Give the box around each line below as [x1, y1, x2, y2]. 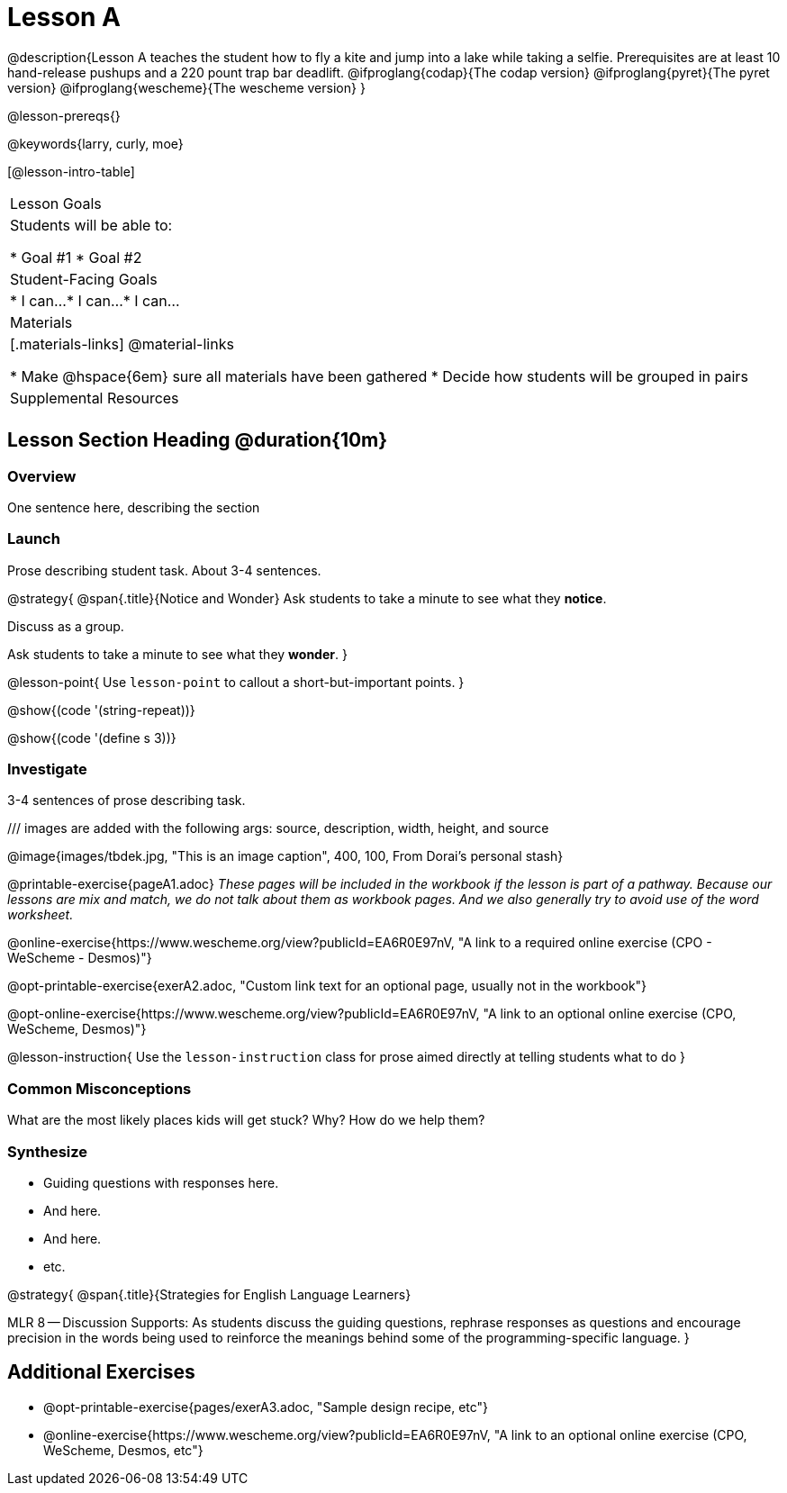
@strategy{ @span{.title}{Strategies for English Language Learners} [7, 1286, 412, 1302]
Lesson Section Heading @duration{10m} [7, 429, 388, 452]
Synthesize [7, 1142, 88, 1161]
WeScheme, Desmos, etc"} [43, 1442, 204, 1458]
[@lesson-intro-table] [7, 163, 135, 179]
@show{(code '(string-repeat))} [7, 701, 195, 718]
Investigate [7, 760, 87, 779]
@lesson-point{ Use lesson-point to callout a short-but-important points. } [7, 674, 465, 690]
